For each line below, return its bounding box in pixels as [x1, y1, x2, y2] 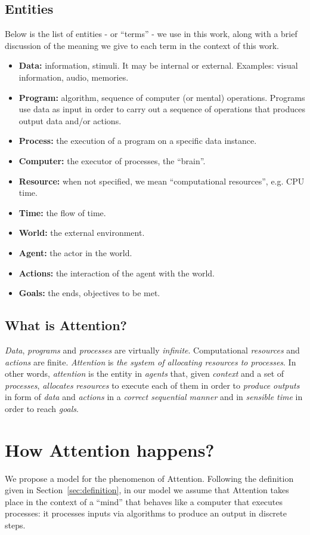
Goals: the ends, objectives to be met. [18, 287, 160, 299]
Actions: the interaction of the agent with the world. [18, 266, 215, 279]
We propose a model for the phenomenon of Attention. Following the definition [5, 472, 294, 484]
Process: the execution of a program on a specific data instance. [18, 134, 257, 147]
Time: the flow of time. [18, 206, 106, 219]
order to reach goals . [5, 402, 79, 414]
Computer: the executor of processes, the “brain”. [18, 154, 206, 167]
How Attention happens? [5, 437, 215, 462]
